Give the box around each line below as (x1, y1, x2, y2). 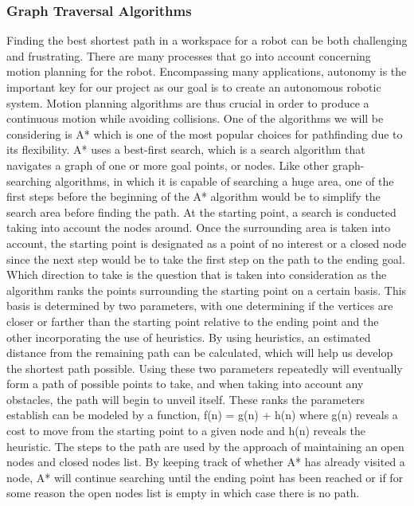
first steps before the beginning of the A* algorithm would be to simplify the (6, 188, 381, 205)
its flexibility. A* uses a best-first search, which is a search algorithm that (6, 141, 365, 158)
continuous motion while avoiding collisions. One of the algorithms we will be (6, 110, 384, 127)
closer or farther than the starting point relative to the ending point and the (6, 312, 379, 329)
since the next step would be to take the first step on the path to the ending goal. (6, 250, 405, 267)
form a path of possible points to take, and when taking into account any (6, 375, 364, 392)
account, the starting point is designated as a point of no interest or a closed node (6, 234, 407, 251)
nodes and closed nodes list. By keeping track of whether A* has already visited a (6, 453, 405, 470)
